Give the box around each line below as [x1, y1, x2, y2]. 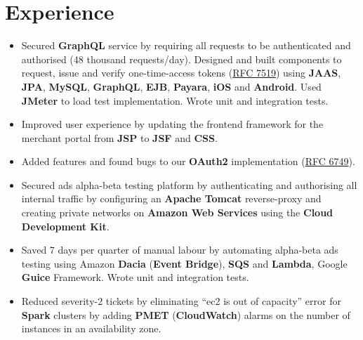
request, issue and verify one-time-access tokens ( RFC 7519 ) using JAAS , [21, 65, 341, 80]
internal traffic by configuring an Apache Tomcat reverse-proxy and [21, 191, 322, 206]
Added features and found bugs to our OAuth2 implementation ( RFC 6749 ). [21, 154, 355, 169]
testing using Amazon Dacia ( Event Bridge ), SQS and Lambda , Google [21, 256, 348, 270]
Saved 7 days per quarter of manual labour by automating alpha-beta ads [21, 242, 338, 257]
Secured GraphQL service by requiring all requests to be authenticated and [21, 38, 351, 53]
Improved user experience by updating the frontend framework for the [21, 117, 324, 131]
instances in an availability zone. [21, 321, 161, 336]
